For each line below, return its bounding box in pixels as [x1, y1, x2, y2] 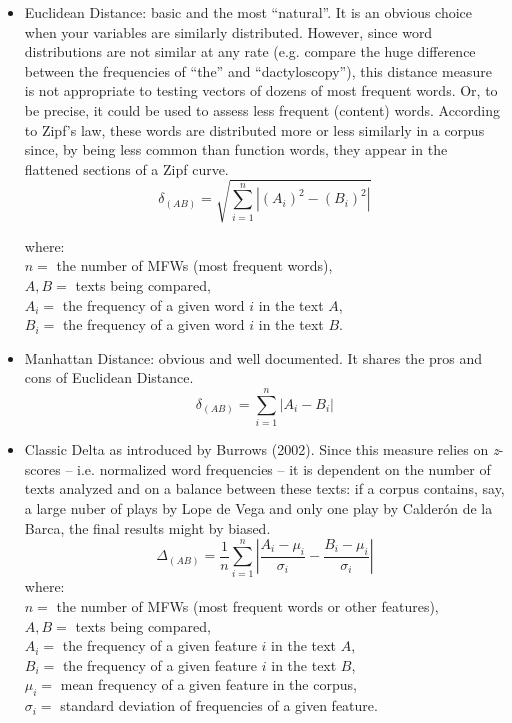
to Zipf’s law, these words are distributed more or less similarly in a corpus [24, 119, 485, 140]
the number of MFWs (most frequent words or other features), [56, 596, 439, 617]
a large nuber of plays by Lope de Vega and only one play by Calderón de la [24, 497, 493, 518]
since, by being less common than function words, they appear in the [24, 139, 448, 160]
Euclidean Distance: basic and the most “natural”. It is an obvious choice [24, 2, 473, 22]
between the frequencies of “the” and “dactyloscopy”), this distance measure [24, 60, 492, 81]
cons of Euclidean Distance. [24, 367, 194, 388]
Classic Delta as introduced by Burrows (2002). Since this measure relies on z [24, 439, 499, 460]
